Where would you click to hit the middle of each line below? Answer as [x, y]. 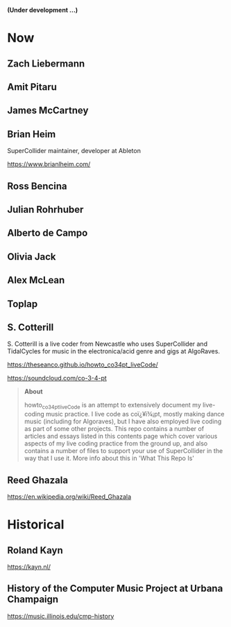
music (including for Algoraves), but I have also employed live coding [123, 421]
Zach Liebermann [46, 63]
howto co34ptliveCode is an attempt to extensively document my [112, 406]
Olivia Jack [32, 257]
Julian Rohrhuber [45, 210]
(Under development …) [43, 10]
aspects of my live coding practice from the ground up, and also [116, 443]
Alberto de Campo [48, 233]
